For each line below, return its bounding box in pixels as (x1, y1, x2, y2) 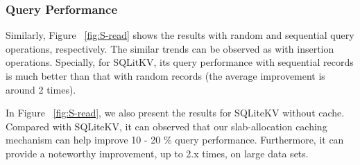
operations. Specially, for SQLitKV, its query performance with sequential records (6, 55, 354, 69)
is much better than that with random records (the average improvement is (6, 69, 325, 82)
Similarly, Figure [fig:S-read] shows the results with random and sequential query (6, 28, 354, 42)
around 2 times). (6, 82, 76, 96)
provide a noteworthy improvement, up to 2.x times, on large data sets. (6, 146, 309, 160)
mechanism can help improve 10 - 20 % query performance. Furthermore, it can (6, 132, 344, 147)
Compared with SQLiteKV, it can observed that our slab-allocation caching (6, 119, 327, 133)
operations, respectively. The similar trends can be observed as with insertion (6, 41, 334, 55)
